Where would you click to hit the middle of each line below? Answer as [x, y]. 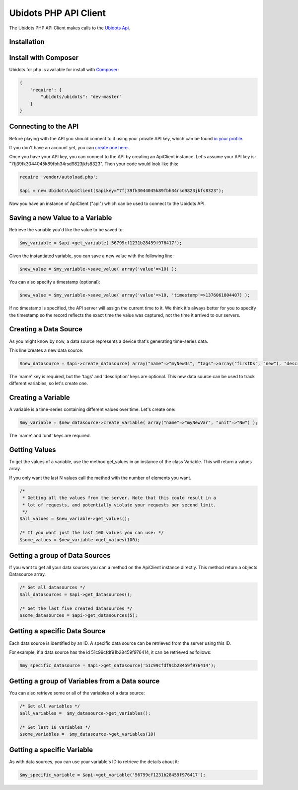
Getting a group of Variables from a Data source [84, 681]
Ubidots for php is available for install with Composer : [64, 70]
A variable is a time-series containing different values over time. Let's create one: [92, 409]
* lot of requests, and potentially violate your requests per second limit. [119, 505]
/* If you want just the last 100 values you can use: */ [92, 533]
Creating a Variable [39, 398]
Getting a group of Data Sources [60, 555]
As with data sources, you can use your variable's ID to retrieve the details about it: [94, 762]
